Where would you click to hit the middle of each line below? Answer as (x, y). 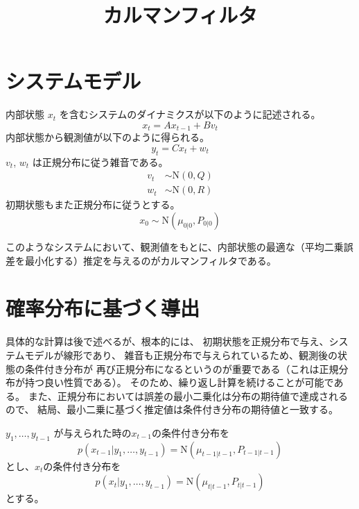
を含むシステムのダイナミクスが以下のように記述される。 (190, 114)
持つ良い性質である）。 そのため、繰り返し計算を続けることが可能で (179, 382)
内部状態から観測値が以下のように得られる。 (107, 137)
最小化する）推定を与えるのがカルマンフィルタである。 (150, 260)
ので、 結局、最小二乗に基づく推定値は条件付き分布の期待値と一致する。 (172, 409)
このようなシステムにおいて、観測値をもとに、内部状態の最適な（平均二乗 (175, 247)
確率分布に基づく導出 (103, 308)
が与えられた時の (93, 432)
